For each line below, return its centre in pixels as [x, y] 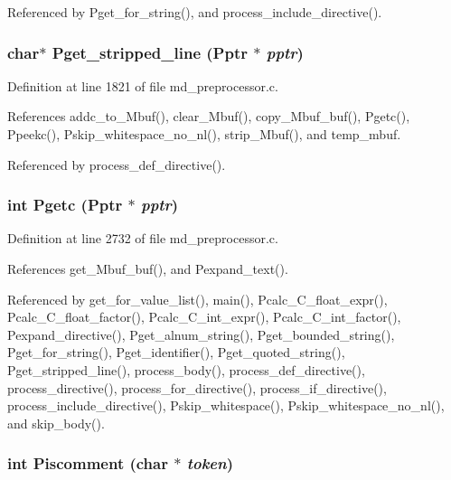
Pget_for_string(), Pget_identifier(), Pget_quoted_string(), [176, 352]
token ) [210, 463]
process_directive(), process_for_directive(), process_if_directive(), [197, 387]
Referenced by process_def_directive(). [117, 164]
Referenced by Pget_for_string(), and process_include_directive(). [195, 12]
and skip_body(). [56, 423]
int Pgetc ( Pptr [65, 205]
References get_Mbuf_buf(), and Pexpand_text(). [148, 268]
